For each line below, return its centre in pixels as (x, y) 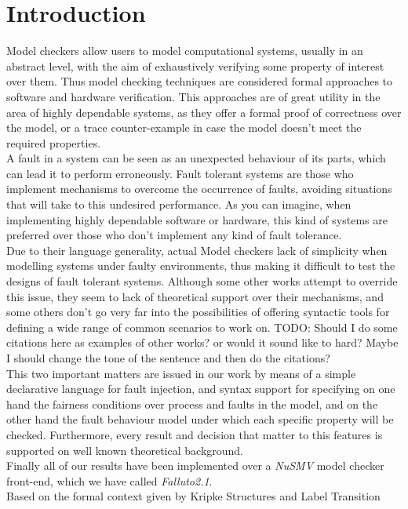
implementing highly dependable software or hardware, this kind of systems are (197, 219)
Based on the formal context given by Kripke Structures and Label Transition (193, 496)
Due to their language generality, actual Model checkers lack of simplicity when (197, 250)
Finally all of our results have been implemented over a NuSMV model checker (195, 465)
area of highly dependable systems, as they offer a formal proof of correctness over (204, 112)
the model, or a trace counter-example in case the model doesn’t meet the (184, 127)
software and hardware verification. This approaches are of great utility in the (193, 96)
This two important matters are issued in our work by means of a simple (181, 373)
